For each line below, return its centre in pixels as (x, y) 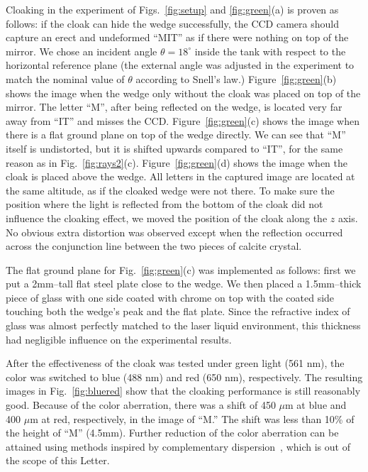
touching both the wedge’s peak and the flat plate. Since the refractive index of (178, 311)
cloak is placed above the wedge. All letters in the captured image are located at (180, 176)
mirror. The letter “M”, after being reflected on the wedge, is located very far (174, 107)
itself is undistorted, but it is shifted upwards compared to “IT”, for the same (174, 148)
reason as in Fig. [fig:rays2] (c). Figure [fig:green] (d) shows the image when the (177, 162)
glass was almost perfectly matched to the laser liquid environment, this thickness (183, 325)
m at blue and (316, 405)
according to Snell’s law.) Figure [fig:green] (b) (236, 78)
